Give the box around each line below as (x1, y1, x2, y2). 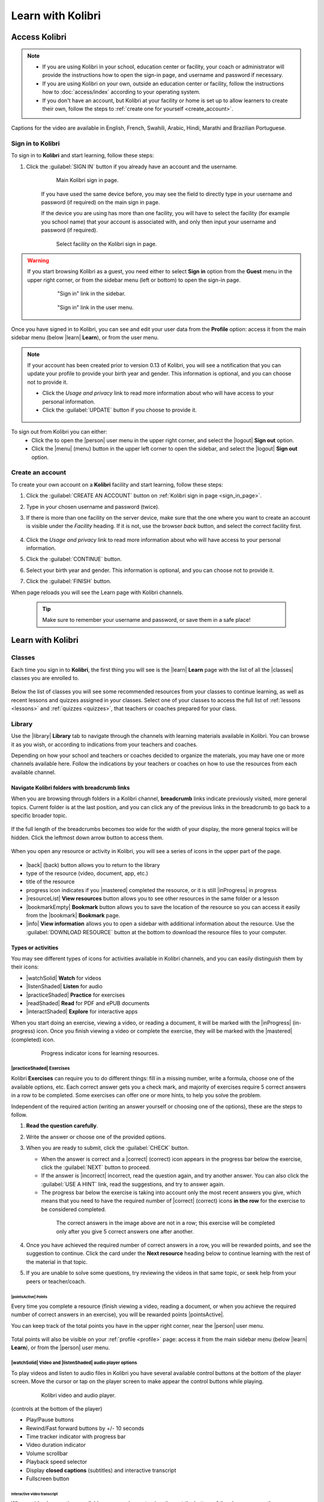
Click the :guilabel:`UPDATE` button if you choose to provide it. (42, 406, 197, 414)
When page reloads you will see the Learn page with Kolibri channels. (11, 589, 184, 596)
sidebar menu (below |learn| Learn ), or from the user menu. (11, 334, 159, 341)
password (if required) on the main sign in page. (41, 199, 160, 205)
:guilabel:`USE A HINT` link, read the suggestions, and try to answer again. (41, 1181, 225, 1188)
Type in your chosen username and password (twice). (26, 503, 160, 510)
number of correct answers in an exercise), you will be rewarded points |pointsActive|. (11, 1311, 224, 1318)
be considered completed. (41, 1205, 106, 1213)
